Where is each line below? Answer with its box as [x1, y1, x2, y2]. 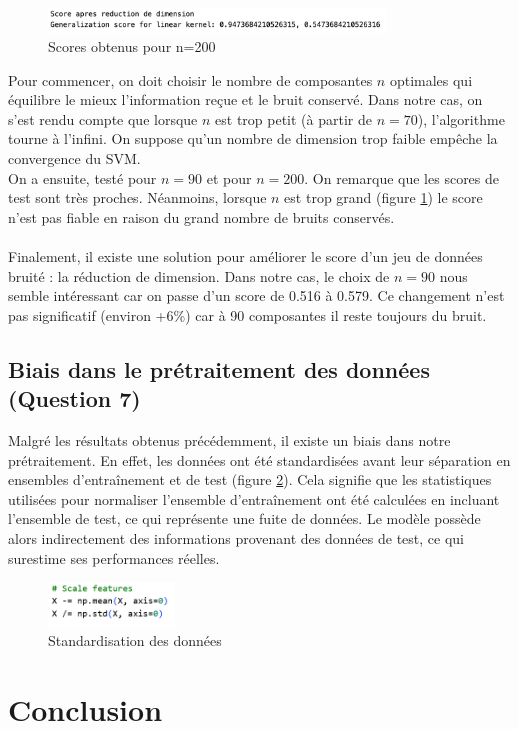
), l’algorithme [417, 108, 505, 129]
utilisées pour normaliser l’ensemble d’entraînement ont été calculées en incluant [8, 488, 500, 509]
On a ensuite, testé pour [8, 167, 157, 188]
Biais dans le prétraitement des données [8, 353, 430, 384]
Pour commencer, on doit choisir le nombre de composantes [8, 69, 373, 90]
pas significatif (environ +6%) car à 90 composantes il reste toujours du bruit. [8, 304, 487, 325]
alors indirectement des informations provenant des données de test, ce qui [8, 527, 464, 548]
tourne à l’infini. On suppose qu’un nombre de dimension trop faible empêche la [8, 128, 498, 149]
